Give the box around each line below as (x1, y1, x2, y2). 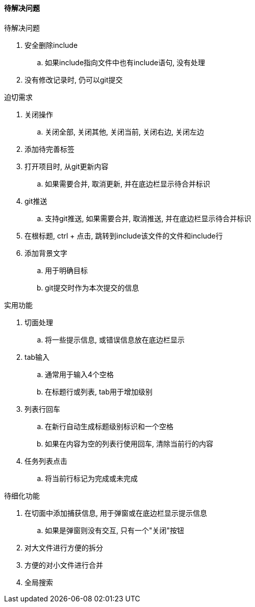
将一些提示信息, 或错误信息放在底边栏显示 (45, 335, 185, 344)
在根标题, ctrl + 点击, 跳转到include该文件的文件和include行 (24, 231, 223, 240)
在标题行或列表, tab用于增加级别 (45, 387, 153, 396)
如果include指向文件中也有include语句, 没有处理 (45, 58, 206, 67)
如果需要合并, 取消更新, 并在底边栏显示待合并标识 (45, 179, 210, 188)
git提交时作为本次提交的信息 (45, 283, 139, 292)
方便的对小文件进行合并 (24, 560, 103, 569)
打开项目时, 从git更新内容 (24, 162, 109, 171)
